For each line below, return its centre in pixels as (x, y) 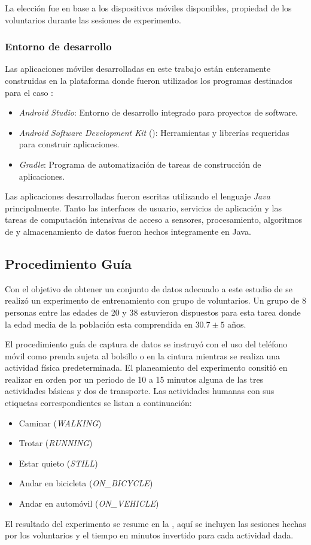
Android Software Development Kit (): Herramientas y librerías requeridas (154, 132)
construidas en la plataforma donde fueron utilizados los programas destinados (149, 80)
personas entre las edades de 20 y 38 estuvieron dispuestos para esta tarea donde (153, 312)
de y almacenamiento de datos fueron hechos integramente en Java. (128, 231)
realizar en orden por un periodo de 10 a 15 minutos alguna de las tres (134, 379)
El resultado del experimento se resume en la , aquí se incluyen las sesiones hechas (155, 523)
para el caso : (29, 92)
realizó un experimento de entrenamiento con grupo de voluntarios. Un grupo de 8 (155, 300)
